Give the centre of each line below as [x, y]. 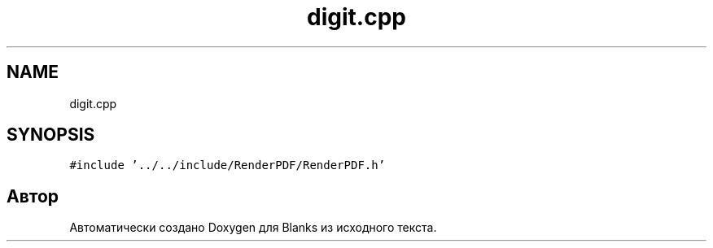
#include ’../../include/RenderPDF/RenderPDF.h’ [227, 165]
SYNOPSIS [51, 135]
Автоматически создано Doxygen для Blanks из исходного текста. [253, 228]
